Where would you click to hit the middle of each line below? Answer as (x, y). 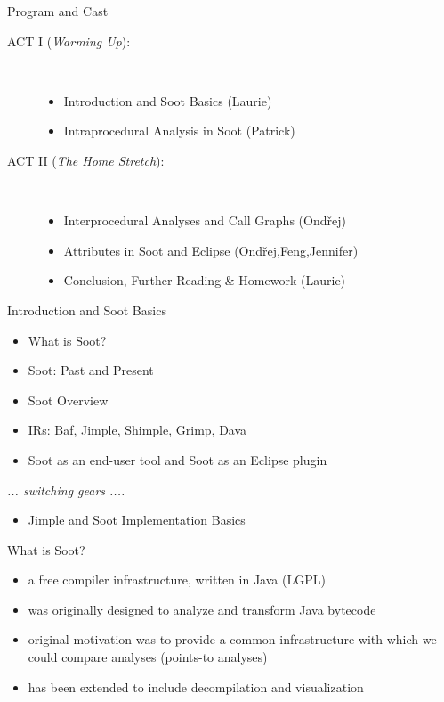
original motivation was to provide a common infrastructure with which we (232, 639)
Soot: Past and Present (91, 370)
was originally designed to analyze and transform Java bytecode (202, 609)
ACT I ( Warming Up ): (69, 41)
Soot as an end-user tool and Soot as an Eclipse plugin (178, 459)
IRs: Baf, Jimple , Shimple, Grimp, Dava (137, 430)
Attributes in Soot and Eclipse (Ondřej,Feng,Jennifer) (211, 250)
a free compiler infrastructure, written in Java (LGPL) (177, 580)
